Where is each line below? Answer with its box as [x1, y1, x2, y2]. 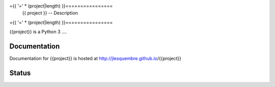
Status [9, 69, 31, 77]
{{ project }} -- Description [22, 10, 78, 16]
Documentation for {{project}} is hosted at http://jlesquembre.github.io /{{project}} [9, 55, 182, 62]
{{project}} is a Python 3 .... [9, 28, 67, 35]
